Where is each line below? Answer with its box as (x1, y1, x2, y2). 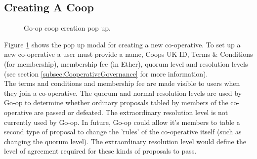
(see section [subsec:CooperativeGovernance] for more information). (4, 68, 208, 79)
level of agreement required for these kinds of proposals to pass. (4, 146, 197, 156)
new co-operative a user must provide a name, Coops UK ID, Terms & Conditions (4, 49, 253, 59)
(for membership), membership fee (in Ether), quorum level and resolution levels (4, 58, 248, 69)
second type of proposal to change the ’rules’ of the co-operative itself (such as (4, 126, 242, 137)
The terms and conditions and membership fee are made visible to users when (4, 78, 240, 88)
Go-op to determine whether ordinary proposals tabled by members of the (4, 97, 228, 108)
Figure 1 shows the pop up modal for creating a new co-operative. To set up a (4, 39, 241, 49)
